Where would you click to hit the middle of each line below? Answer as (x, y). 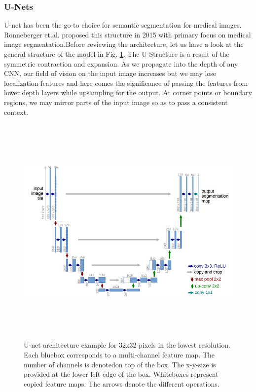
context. (16, 112)
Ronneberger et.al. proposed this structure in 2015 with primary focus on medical (128, 34)
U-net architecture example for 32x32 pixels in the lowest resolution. (127, 345)
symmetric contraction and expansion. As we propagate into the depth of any (121, 63)
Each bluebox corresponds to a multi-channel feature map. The (119, 354)
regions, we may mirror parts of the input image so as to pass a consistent (116, 102)
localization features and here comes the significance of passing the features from (126, 83)
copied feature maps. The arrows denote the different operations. (122, 383)
